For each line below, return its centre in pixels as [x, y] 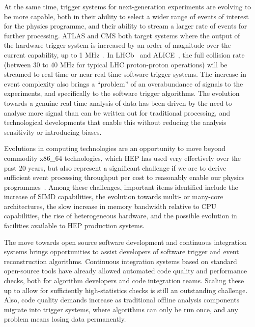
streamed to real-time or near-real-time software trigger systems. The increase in [125, 74]
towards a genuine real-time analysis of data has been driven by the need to [118, 103]
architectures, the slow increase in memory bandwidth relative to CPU [110, 206]
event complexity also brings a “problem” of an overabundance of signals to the [124, 83]
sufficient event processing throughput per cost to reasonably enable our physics [124, 177]
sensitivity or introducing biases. [53, 132]
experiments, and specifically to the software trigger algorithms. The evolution [122, 93]
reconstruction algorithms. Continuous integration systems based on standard [121, 261]
